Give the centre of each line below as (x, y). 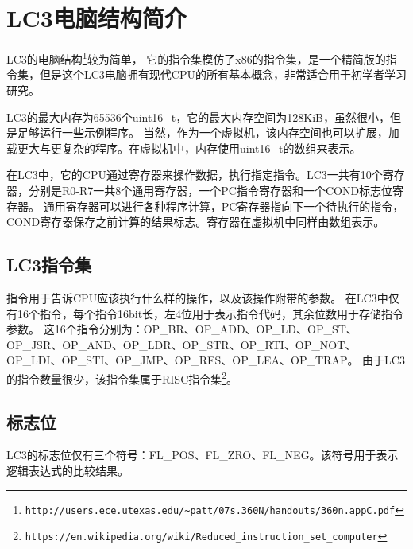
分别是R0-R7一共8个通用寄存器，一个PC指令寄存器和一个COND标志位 (210, 190)
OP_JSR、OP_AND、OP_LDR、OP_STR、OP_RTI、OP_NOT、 (181, 344)
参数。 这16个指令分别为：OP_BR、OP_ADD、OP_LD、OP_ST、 (182, 329)
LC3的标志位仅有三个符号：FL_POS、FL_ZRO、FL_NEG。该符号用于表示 (203, 455)
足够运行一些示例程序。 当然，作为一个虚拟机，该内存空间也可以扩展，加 (208, 132)
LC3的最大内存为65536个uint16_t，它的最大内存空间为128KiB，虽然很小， (199, 117)
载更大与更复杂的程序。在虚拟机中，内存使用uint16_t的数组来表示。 (184, 148)
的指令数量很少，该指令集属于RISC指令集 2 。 (122, 377)
